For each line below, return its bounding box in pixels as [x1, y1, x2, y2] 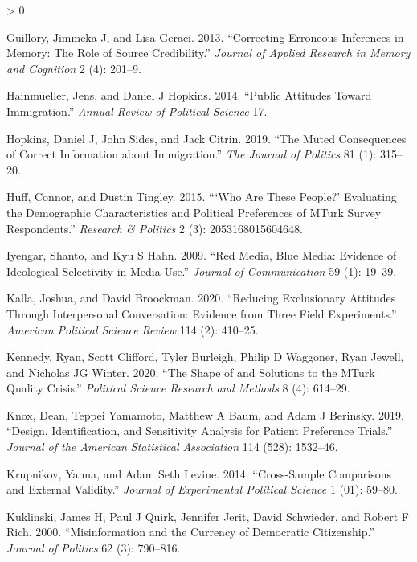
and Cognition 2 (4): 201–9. [6, 59, 141, 76]
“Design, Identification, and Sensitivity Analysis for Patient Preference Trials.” [6, 422, 393, 439]
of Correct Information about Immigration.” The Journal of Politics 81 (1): [6, 146, 377, 162]
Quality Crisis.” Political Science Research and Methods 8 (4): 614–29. [6, 379, 350, 396]
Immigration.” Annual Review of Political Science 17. [6, 102, 268, 119]
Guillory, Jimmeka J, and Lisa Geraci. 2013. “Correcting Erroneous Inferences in [6, 28, 404, 45]
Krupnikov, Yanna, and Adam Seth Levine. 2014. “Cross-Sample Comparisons [6, 465, 391, 482]
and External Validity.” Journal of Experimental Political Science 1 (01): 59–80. [6, 481, 398, 498]
